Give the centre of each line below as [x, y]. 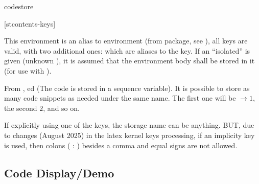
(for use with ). [28, 70]
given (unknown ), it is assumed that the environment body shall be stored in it [129, 61]
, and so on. [61, 108]
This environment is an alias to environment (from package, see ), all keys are [126, 41]
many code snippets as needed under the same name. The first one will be [120, 98]
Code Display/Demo [59, 172]
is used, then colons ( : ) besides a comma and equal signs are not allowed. [121, 145]
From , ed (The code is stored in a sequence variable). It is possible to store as [127, 88]
